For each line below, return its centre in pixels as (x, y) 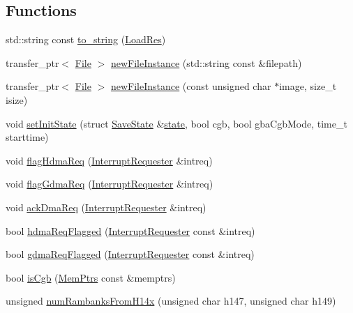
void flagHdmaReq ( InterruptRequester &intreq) (109, 160)
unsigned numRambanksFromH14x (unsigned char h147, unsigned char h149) (171, 301)
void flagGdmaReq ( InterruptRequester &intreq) (110, 184)
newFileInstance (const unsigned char (191, 86)
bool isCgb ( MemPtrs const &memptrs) (91, 277)
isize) (17, 99)
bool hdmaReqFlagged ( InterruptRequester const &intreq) (130, 230)
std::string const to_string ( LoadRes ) (86, 39)
